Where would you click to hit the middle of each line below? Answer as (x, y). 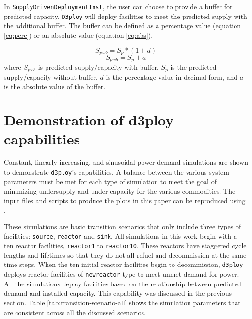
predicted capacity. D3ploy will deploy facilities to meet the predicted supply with (126, 16)
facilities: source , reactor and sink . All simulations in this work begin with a (120, 236)
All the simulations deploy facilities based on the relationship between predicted (123, 283)
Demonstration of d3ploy (89, 120)
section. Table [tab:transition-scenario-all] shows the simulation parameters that (122, 302)
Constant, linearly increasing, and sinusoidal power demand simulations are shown (126, 162)
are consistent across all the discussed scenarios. (75, 312)
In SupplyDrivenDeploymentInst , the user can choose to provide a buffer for (118, 6)
